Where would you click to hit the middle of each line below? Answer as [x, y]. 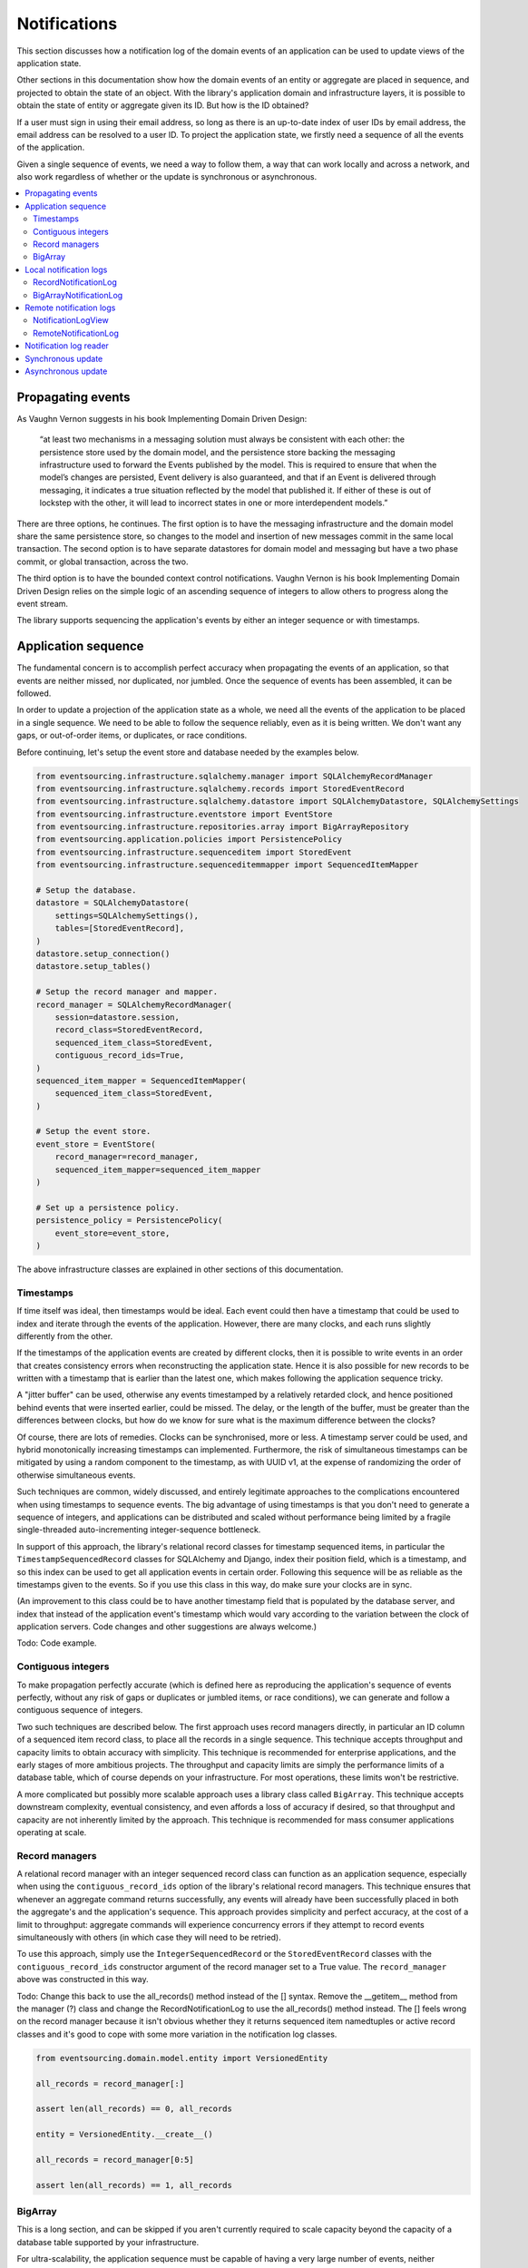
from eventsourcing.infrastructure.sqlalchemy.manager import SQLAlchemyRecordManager [235, 776]
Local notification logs [66, 269]
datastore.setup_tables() [93, 967]
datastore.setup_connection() [103, 954]
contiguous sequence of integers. [80, 1710]
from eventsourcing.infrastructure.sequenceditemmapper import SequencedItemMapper [227, 865]
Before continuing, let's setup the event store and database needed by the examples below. [188, 752]
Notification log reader [67, 346]
